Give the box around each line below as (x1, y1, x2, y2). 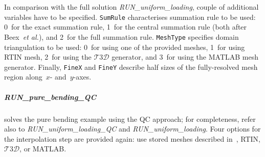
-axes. (73, 71, 92, 82)
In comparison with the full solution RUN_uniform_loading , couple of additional (4, 2, 259, 12)
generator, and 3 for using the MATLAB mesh (112, 51, 259, 62)
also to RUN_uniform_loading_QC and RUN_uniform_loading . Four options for (4, 123, 261, 134)
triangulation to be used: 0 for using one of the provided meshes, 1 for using (4, 41, 245, 52)
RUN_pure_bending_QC (4, 91, 97, 102)
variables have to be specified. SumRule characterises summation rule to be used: (4, 11, 256, 22)
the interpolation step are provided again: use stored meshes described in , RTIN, (4, 133, 260, 144)
